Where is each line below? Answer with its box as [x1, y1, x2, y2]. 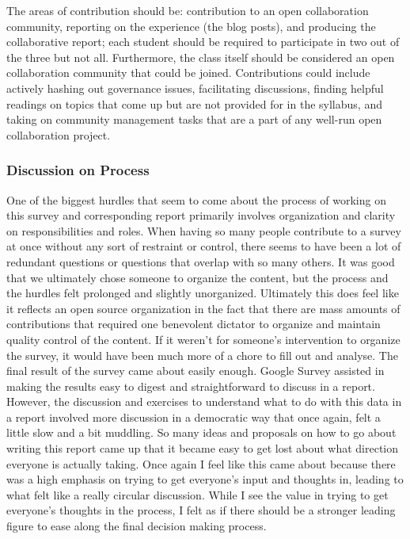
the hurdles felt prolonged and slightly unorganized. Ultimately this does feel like [6, 285, 399, 301]
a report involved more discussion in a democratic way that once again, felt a [6, 408, 381, 425]
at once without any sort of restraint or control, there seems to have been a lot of [6, 238, 401, 254]
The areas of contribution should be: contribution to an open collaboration [6, 2, 369, 18]
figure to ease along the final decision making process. [6, 518, 267, 534]
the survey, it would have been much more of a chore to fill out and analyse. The [6, 346, 398, 363]
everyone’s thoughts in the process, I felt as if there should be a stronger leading [6, 502, 396, 518]
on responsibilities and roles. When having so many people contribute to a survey [6, 222, 401, 239]
